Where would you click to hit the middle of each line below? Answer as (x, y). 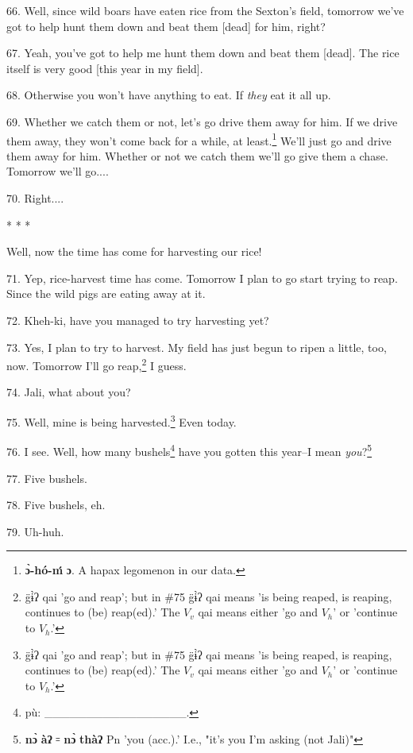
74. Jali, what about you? (69, 392)
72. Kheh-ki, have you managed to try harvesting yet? (138, 320)
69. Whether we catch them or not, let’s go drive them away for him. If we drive (202, 121)
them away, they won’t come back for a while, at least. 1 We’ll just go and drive (199, 139)
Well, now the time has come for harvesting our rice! (134, 251)
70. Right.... (35, 198)
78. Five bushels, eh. (56, 505)
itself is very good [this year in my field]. (105, 68)
